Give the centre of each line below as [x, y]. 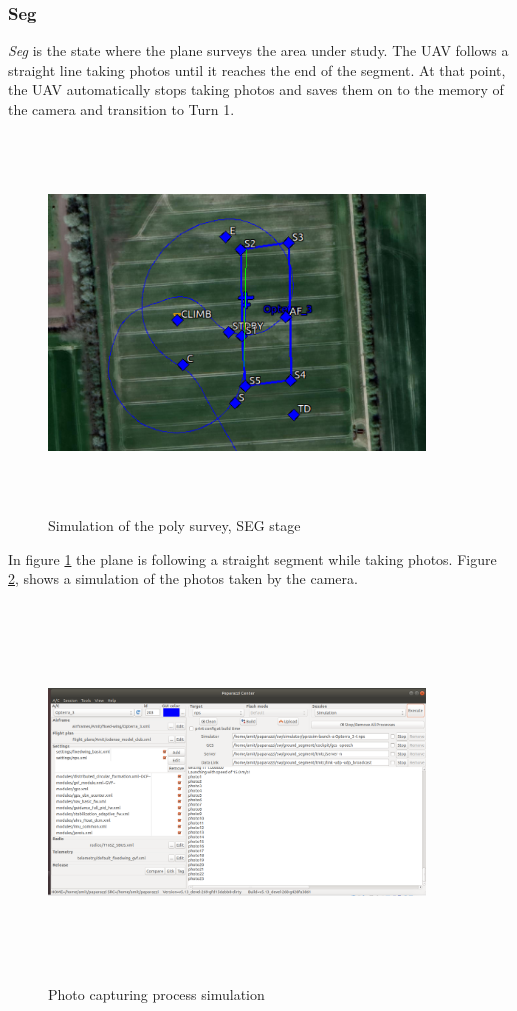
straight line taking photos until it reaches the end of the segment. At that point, [257, 69]
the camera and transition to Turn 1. [121, 109]
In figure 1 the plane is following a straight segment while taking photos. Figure [252, 558]
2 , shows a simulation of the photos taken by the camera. [183, 578]
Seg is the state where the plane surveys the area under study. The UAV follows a [258, 50]
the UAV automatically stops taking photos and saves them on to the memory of [256, 89]
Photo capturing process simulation [156, 994]
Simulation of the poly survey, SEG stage [174, 525]
